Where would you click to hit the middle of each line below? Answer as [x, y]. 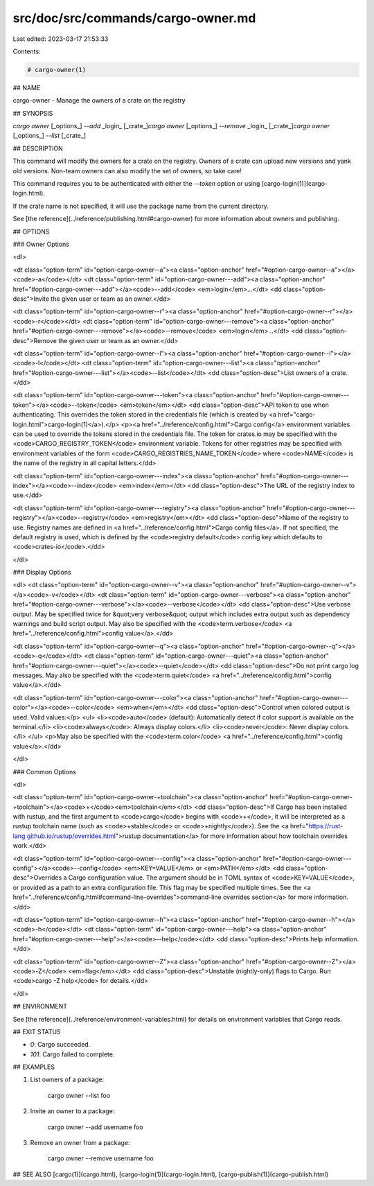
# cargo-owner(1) [57, 70]
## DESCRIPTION [38, 148]
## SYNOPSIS [33, 113]
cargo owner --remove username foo [100, 1158]
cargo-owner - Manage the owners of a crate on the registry [99, 101]
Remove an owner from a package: [80, 1143]
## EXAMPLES [34, 1067]
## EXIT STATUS [37, 1031]
